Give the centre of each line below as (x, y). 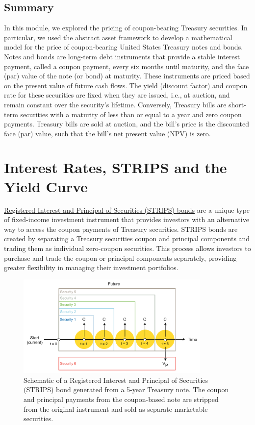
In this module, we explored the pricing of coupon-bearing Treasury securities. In (126, 28)
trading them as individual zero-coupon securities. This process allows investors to (127, 248)
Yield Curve (46, 186)
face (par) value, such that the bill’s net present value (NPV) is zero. (107, 133)
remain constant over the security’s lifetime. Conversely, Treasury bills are (115, 104)
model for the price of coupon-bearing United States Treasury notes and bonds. (124, 47)
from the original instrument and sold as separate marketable (116, 409)
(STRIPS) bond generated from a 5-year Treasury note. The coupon (126, 389)
